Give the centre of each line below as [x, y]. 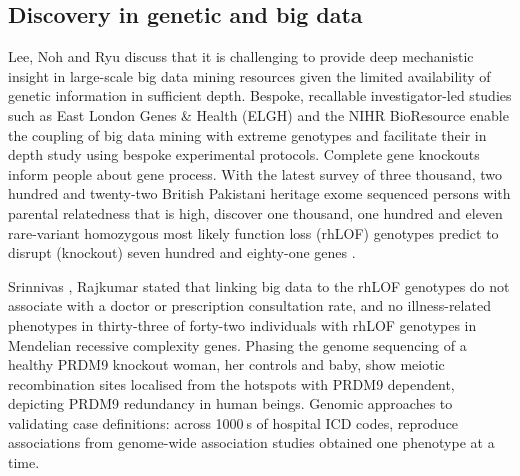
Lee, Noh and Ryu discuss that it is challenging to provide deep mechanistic [241, 56]
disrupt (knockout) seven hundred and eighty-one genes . [182, 252]
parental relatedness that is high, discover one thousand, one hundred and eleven [255, 212]
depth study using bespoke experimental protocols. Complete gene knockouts [244, 154]
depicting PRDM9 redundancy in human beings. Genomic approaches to [230, 403]
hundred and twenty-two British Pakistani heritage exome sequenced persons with [259, 193]
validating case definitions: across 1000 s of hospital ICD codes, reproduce [233, 422]
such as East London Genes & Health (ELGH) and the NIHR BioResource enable [258, 114]
